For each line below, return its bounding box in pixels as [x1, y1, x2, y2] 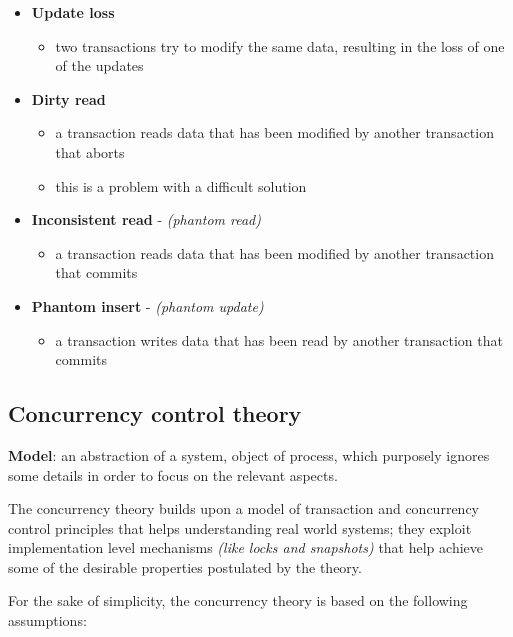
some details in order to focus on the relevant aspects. [8, 464, 338, 485]
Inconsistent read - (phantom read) [31, 209, 261, 230]
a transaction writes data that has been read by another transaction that [55, 329, 503, 350]
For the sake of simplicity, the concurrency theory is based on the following [8, 590, 468, 611]
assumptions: [8, 610, 87, 631]
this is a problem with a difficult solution [55, 175, 307, 196]
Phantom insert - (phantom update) [31, 295, 264, 316]
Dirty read [31, 88, 106, 109]
